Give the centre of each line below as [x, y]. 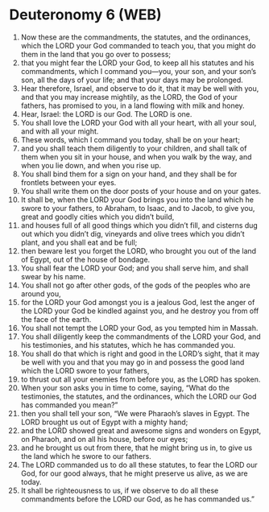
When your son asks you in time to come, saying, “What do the [125, 387]
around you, [41, 293]
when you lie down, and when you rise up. [91, 165]
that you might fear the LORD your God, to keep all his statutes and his [137, 63]
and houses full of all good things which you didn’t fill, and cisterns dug [139, 225]
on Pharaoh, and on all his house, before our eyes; [104, 439]
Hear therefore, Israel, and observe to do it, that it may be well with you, [140, 88]
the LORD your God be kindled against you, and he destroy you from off [140, 311]
